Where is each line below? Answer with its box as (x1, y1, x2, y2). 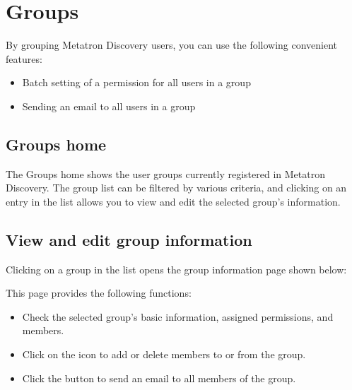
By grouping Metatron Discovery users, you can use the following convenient (6, 37, 338, 52)
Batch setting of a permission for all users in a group (22, 75, 251, 90)
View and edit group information (6, 228, 252, 250)
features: (6, 51, 42, 66)
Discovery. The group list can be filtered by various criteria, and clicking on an (6, 180, 347, 195)
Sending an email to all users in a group (22, 98, 196, 113)
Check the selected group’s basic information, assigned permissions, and (22, 309, 334, 324)
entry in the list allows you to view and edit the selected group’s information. (6, 194, 341, 208)
